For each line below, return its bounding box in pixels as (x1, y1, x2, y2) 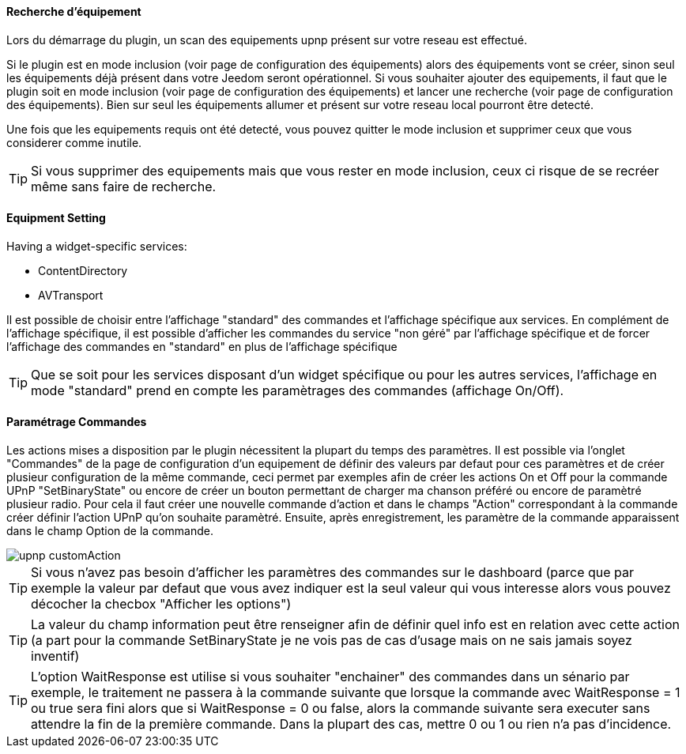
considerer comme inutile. (6, 135, 142, 149)
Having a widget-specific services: (6, 239, 187, 253)
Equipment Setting (6, 211, 106, 225)
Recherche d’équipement (6, 5, 141, 18)
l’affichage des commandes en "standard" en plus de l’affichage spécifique (6, 339, 398, 353)
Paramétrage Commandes (6, 415, 147, 429)
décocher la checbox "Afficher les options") (31, 596, 292, 613)
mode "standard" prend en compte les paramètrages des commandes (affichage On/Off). (31, 382, 564, 398)
